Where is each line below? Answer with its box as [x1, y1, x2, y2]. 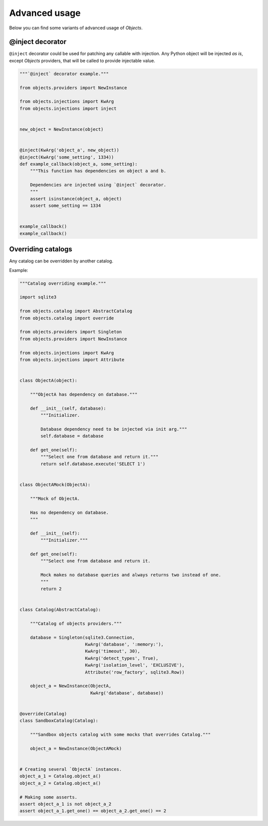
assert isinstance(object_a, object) [30, 196, 122, 201]
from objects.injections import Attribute [19, 357, 125, 362]
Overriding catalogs [9, 245, 72, 254]
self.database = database [40, 433, 104, 439]
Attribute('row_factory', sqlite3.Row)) [85, 669, 185, 675]
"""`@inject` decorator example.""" [19, 71, 109, 76]
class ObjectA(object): [19, 378, 78, 383]
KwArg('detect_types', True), [85, 655, 159, 661]
